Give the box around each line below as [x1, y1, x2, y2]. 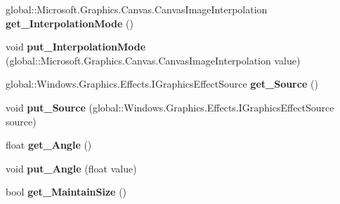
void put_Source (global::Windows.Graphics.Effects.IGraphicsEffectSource [6, 100, 334, 114]
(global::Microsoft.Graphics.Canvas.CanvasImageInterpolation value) [6, 53, 301, 67]
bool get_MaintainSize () [6, 184, 127, 199]
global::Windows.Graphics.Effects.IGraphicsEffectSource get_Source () [6, 76, 318, 91]
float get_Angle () [6, 137, 92, 152]
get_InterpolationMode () [6, 15, 133, 30]
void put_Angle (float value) [6, 161, 137, 175]
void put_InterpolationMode [6, 39, 146, 54]
